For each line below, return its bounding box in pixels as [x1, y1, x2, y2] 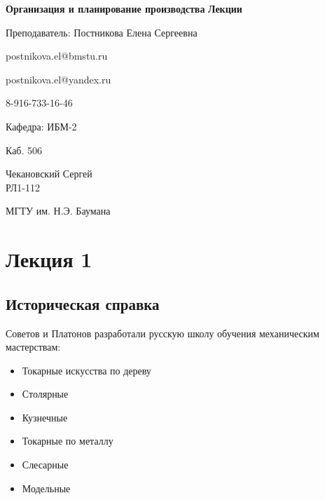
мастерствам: [6, 339, 61, 354]
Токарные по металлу [22, 433, 113, 448]
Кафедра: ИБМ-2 [6, 119, 77, 133]
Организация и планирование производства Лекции [6, 1, 242, 15]
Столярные [22, 386, 69, 401]
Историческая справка [6, 292, 160, 314]
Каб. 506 [6, 142, 43, 157]
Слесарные [22, 457, 69, 472]
